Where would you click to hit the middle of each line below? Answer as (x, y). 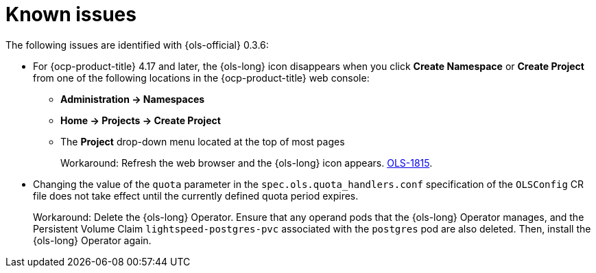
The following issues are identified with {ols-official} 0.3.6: (137, 45)
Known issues (71, 14)
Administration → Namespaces (133, 99)
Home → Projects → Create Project (141, 120)
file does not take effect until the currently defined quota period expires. (196, 195)
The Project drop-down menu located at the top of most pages (203, 141)
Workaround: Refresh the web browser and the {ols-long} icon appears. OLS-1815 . (247, 163)
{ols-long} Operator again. (92, 240)
